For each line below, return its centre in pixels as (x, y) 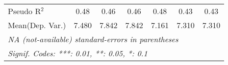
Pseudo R (25, 11)
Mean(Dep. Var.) (37, 25)
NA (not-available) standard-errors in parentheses (93, 39)
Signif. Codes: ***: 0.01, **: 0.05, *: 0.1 (78, 53)
